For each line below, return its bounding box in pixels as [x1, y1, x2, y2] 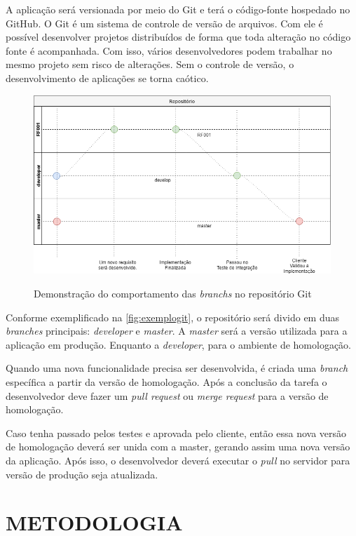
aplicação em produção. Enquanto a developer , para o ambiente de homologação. [6, 337, 351, 351]
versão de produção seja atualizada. [6, 467, 158, 481]
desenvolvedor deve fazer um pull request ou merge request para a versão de [6, 388, 329, 403]
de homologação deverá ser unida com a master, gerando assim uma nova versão [6, 439, 350, 454]
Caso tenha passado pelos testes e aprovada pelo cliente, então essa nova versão [6, 425, 347, 440]
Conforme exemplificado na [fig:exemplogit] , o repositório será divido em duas [6, 309, 340, 324]
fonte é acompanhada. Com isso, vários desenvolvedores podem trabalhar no [6, 43, 332, 58]
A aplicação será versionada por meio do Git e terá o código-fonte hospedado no [6, 2, 350, 16]
